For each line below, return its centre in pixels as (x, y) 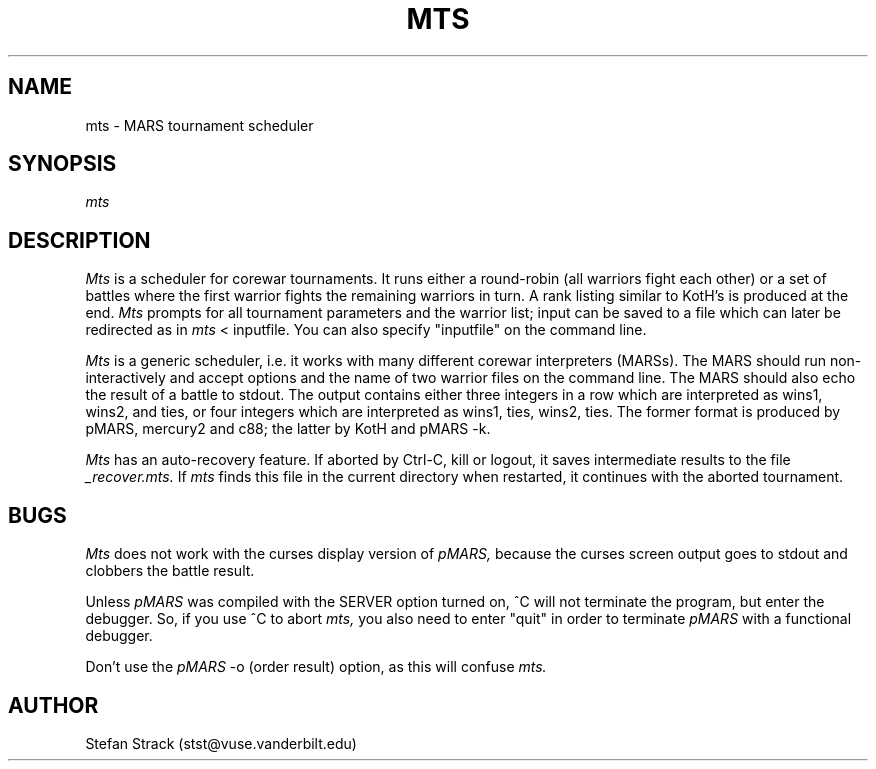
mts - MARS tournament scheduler (199, 125)
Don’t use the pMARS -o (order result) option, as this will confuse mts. (316, 667)
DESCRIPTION (79, 240)
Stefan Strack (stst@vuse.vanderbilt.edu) (221, 743)
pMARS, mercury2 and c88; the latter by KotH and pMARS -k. (288, 429)
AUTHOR (53, 705)
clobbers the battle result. (170, 571)
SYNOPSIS (62, 164)
